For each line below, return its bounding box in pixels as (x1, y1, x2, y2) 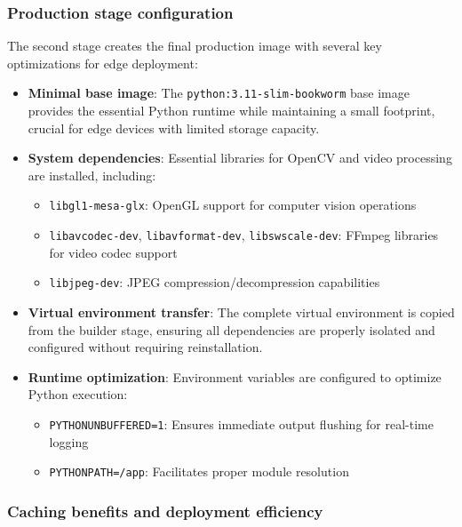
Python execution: (28, 385, 128, 403)
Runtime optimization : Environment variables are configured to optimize (28, 367, 442, 386)
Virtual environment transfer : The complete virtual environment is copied (28, 303, 455, 321)
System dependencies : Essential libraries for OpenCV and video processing (28, 148, 452, 167)
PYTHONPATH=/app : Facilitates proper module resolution (49, 462, 349, 481)
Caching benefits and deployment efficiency (7, 499, 323, 522)
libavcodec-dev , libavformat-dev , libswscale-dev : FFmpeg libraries (49, 226, 439, 244)
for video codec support (49, 243, 178, 261)
